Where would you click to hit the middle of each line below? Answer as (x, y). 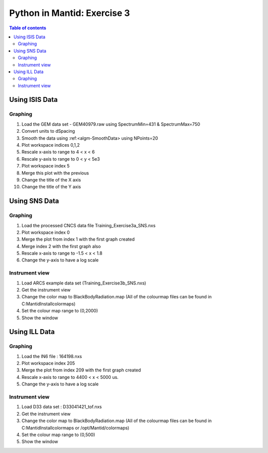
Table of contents (28, 28)
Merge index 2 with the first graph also (61, 246)
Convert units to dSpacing (48, 131)
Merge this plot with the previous (55, 173)
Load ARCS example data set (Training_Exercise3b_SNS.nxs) (84, 283)
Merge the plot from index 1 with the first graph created (78, 239)
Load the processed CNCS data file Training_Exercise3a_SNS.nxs (89, 225)
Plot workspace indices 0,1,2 (51, 145)
